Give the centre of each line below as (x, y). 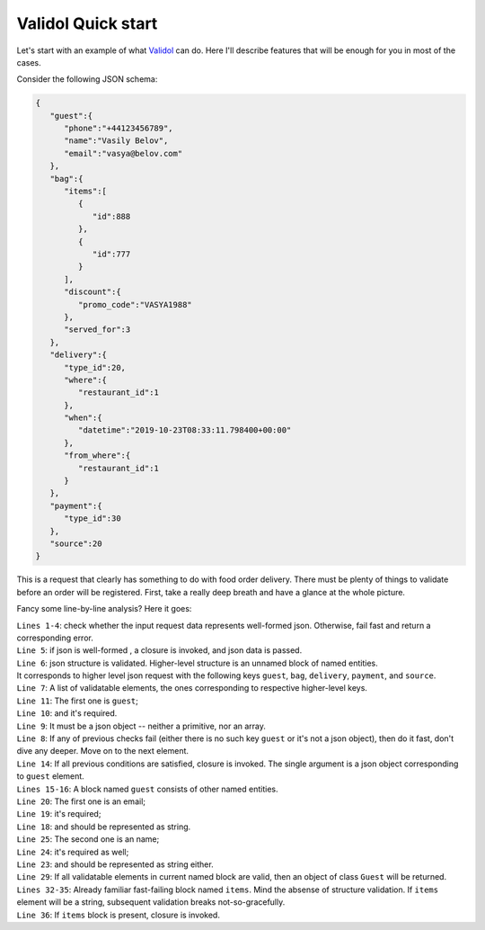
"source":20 (76, 543)
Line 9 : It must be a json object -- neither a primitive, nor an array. (141, 726)
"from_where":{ (97, 456)
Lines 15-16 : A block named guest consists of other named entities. (147, 789)
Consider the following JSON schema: (87, 79)
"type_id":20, (95, 367)
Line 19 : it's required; (59, 814)
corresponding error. (55, 638)
